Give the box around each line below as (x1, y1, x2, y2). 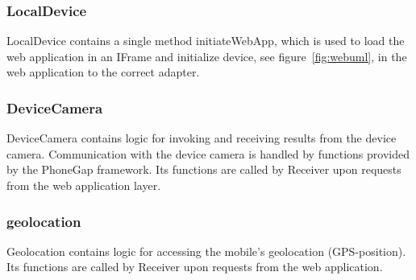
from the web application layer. (6, 177, 161, 193)
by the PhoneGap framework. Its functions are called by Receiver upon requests (6, 161, 401, 178)
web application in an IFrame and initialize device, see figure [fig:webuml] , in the (6, 47, 407, 64)
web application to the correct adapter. (6, 64, 200, 80)
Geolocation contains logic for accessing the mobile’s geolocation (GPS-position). (6, 242, 406, 259)
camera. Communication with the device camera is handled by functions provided (6, 145, 410, 162)
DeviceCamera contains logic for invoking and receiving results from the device (6, 130, 397, 146)
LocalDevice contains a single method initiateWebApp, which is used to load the (6, 32, 405, 49)
